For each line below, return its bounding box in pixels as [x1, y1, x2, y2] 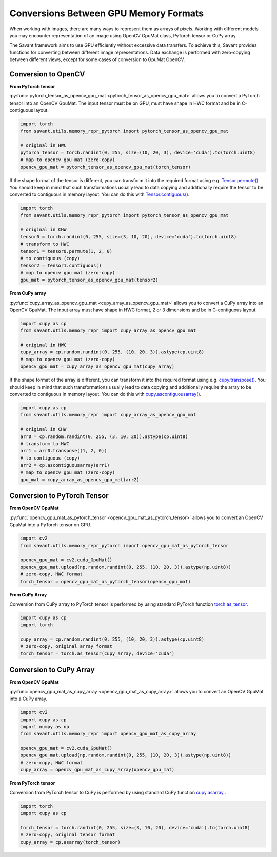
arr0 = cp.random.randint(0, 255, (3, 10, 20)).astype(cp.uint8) [20, 433, 188, 440]
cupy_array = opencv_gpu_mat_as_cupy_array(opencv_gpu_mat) [20, 767, 175, 773]
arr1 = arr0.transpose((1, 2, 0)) [20, 448, 107, 454]
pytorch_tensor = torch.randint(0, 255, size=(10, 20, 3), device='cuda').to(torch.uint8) [20, 149, 256, 155]
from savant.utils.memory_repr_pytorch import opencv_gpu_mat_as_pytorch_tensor [20, 543, 229, 548]
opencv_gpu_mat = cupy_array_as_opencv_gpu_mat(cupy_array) [20, 364, 175, 369]
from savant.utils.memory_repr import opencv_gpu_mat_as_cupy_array [20, 731, 196, 737]
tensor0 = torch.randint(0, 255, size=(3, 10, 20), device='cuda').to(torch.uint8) [20, 234, 237, 240]
